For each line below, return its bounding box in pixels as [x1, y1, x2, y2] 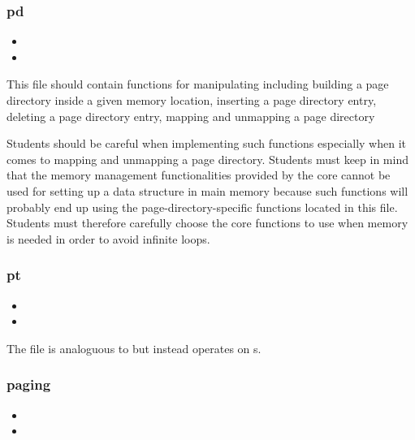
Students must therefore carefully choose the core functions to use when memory [6, 214, 409, 231]
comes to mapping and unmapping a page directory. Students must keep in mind [6, 150, 409, 167]
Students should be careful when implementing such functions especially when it [6, 135, 406, 152]
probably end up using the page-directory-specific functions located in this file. [6, 198, 398, 215]
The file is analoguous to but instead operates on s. [6, 339, 262, 356]
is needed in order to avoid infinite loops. [6, 230, 210, 247]
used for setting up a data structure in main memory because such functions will [6, 182, 409, 199]
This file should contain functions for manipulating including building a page [6, 75, 389, 93]
